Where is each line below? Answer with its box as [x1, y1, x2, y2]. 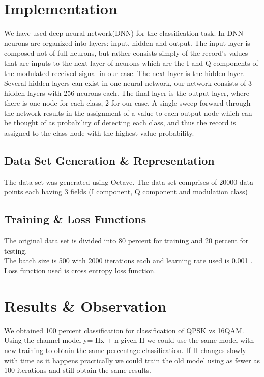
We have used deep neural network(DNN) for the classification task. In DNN [4, 28, 244, 38]
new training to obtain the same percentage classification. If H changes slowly [4, 344, 246, 355]
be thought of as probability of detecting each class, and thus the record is [4, 117, 236, 128]
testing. [4, 245, 27, 256]
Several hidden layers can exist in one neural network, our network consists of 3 [4, 78, 252, 88]
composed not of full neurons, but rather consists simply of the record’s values [4, 47, 248, 58]
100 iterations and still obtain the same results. [4, 365, 152, 375]
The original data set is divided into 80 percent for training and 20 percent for [4, 235, 249, 246]
